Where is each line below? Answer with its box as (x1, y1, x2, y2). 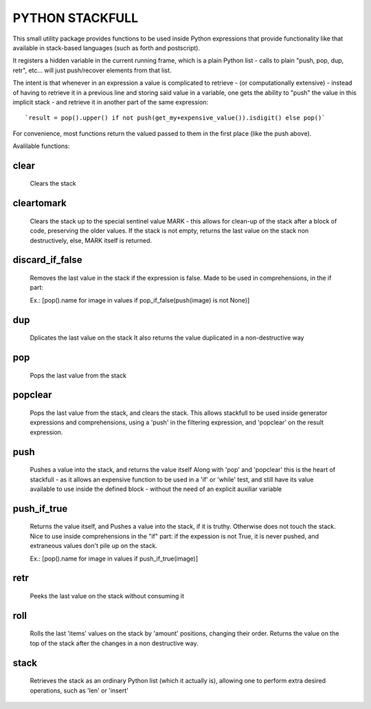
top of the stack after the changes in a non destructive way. (30, 639, 199, 647)
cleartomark (12, 197, 67, 209)
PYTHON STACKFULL (12, 10, 139, 25)
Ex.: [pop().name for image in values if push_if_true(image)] (30, 554, 199, 563)
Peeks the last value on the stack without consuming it (30, 592, 185, 600)
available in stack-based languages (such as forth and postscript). (12, 43, 201, 52)
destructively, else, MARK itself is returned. (30, 236, 153, 244)
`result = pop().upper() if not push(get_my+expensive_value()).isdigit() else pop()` (25, 114, 326, 122)
